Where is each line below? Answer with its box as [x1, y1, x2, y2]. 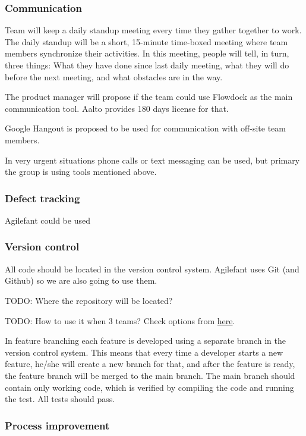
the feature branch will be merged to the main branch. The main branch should [5, 369, 295, 381]
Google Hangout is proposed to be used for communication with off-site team [5, 122, 286, 134]
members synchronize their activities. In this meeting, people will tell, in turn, [5, 47, 289, 59]
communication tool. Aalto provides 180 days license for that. [5, 102, 229, 114]
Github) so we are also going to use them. [5, 274, 157, 287]
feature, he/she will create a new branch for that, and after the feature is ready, [5, 357, 295, 370]
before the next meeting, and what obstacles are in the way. [5, 70, 223, 83]
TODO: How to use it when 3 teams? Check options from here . [5, 314, 235, 327]
